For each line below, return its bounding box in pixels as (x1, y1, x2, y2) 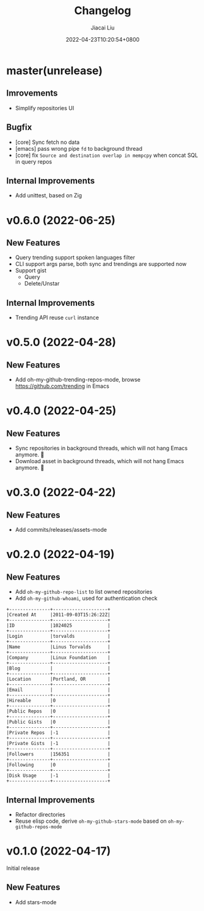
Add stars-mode (15, 898, 57, 905)
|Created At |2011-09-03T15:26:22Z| (6, 612, 111, 618)
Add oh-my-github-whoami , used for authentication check (15, 595, 158, 602)
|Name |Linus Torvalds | (6, 644, 111, 650)
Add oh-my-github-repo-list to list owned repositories (15, 588, 153, 595)
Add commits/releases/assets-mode (15, 526, 107, 534)
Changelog (74, 4, 131, 18)
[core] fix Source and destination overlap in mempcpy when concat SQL (15, 151, 199, 159)
